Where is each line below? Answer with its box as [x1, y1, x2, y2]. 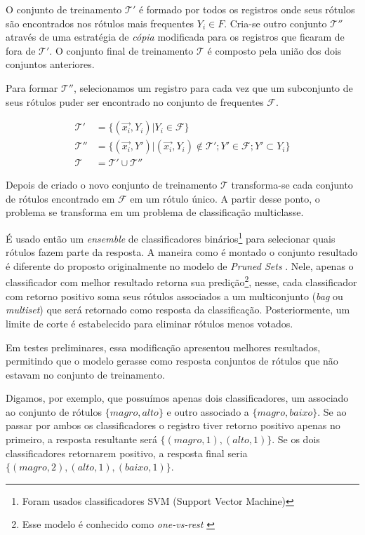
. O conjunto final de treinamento [49, 43, 194, 57]
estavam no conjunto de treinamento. [6, 367, 165, 381]
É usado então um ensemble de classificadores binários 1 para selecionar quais [6, 229, 336, 245]
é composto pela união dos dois [207, 43, 342, 57]
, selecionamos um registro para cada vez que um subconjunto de [73, 80, 353, 95]
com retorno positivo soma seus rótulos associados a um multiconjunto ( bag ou [6, 288, 343, 303]
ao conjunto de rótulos [6, 404, 102, 419]
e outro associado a [166, 404, 249, 419]
